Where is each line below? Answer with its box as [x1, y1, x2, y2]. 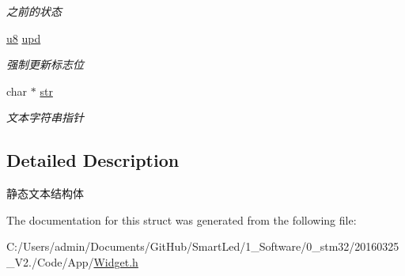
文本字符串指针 [6, 109, 84, 126]
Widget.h [93, 253, 138, 270]
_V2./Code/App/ [6, 253, 94, 270]
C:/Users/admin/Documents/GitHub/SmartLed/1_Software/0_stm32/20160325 [6, 238, 399, 255]
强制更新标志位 [6, 56, 84, 73]
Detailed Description [6, 148, 180, 172]
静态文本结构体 [6, 185, 84, 202]
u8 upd [6, 29, 41, 46]
